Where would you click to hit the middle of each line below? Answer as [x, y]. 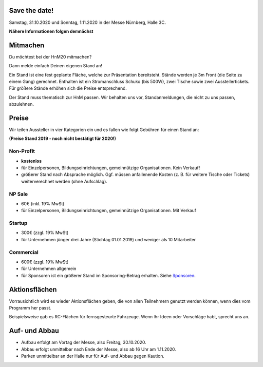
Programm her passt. [30, 308]
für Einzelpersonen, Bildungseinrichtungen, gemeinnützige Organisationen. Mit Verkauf [109, 211]
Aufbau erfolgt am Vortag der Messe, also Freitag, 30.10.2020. [84, 342]
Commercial [24, 252]
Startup [18, 223]
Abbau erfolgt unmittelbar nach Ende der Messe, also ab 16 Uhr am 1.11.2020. [99, 349]
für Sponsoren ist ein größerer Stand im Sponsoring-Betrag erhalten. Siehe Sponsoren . [108, 275]
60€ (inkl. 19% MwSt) [43, 203]
